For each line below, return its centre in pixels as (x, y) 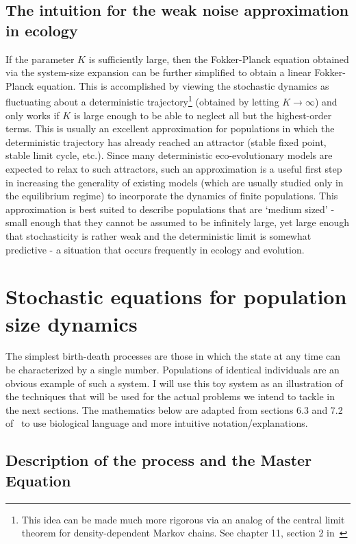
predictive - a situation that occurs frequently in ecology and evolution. (155, 249)
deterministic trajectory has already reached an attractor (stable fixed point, (166, 141)
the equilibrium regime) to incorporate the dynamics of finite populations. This (172, 196)
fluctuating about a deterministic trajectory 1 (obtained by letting (142, 101)
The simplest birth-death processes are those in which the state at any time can (173, 356)
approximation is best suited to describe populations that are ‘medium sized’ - (170, 209)
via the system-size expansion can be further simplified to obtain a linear (158, 72)
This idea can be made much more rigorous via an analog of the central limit (183, 519)
